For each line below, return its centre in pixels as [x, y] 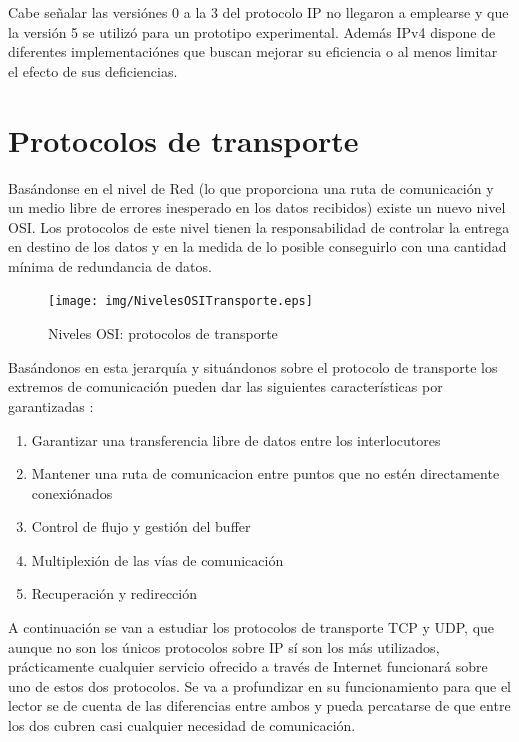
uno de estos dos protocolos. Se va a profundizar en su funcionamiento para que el [259, 685]
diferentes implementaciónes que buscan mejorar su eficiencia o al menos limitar [253, 51]
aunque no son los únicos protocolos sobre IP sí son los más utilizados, [224, 646]
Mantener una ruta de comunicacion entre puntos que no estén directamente [265, 473]
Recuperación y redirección [114, 593]
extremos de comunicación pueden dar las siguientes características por [225, 386]
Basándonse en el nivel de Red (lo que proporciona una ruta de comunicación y [251, 187]
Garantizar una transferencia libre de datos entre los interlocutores [236, 439]
